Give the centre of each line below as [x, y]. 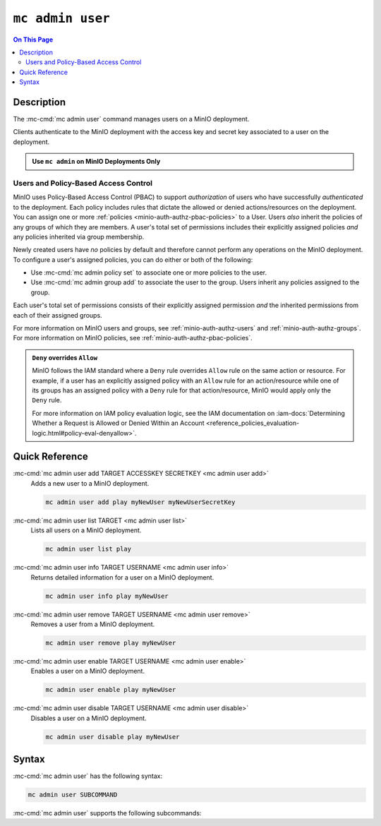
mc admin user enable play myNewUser [111, 690]
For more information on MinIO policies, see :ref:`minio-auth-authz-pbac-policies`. [133, 338]
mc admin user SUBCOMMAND [73, 795]
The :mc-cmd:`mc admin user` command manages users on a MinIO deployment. [131, 119]
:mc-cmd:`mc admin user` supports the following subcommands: [107, 813]
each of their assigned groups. [58, 315]
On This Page [33, 40]
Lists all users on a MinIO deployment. [86, 530]
